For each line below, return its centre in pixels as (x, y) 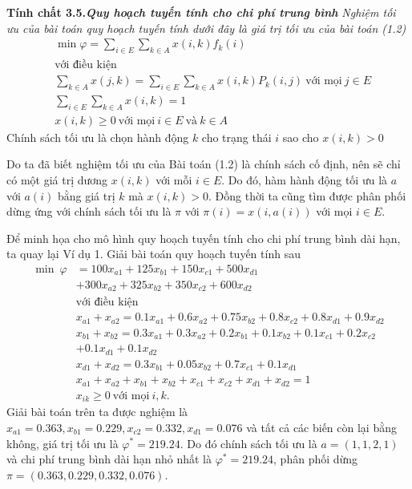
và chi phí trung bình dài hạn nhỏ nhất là (109, 459)
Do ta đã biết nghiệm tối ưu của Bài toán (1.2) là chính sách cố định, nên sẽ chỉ (204, 164)
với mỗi (174, 179)
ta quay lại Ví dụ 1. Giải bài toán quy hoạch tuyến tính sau (153, 254)
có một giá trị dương (57, 179)
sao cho (301, 137)
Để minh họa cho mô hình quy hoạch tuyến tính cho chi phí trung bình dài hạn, (204, 238)
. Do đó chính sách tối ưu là (248, 443)
